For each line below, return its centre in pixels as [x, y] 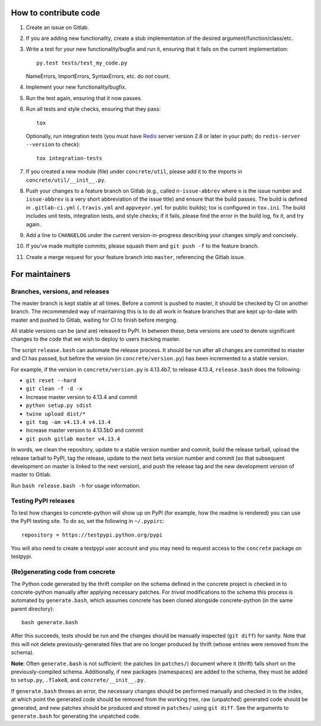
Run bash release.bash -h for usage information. [76, 485]
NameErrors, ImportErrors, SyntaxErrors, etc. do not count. [98, 76]
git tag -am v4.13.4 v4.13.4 [68, 422]
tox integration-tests [70, 158]
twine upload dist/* [56, 414]
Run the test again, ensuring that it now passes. [84, 98]
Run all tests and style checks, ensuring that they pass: [93, 109]
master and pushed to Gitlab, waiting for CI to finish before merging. [94, 320]
